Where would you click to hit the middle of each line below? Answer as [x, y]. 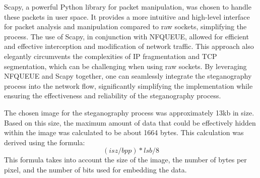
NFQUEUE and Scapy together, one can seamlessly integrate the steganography [128, 76]
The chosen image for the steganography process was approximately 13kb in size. [129, 112]
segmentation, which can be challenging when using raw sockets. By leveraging [125, 66]
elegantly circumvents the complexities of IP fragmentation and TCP [111, 56]
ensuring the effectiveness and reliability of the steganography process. [113, 96]
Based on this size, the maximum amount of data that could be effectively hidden [130, 122]
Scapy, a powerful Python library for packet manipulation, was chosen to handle [128, 7]
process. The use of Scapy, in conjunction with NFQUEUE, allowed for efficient [126, 36]
